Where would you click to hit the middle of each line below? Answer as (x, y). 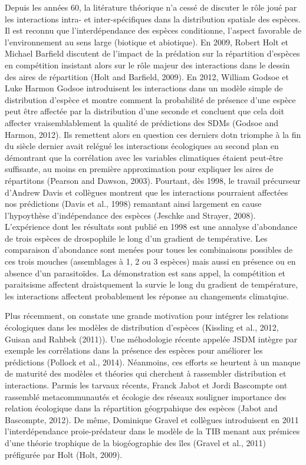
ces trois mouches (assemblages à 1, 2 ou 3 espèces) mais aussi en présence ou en (150, 261)
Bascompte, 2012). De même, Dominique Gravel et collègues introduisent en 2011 (152, 419)
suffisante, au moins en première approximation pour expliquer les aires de (139, 169)
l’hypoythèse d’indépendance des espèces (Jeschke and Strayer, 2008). (130, 215)
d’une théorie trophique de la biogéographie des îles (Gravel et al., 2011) (135, 442)
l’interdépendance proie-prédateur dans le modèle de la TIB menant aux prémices (152, 431)
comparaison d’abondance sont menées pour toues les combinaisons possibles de (149, 250)
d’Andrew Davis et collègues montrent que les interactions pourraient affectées (147, 192)
